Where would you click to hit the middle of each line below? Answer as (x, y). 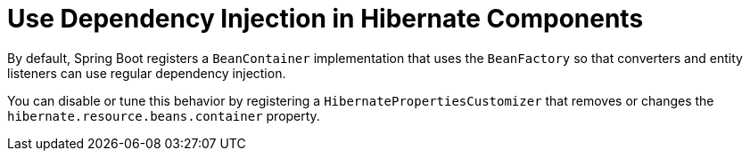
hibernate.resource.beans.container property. (164, 115)
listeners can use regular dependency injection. (147, 73)
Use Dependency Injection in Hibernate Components (326, 19)
